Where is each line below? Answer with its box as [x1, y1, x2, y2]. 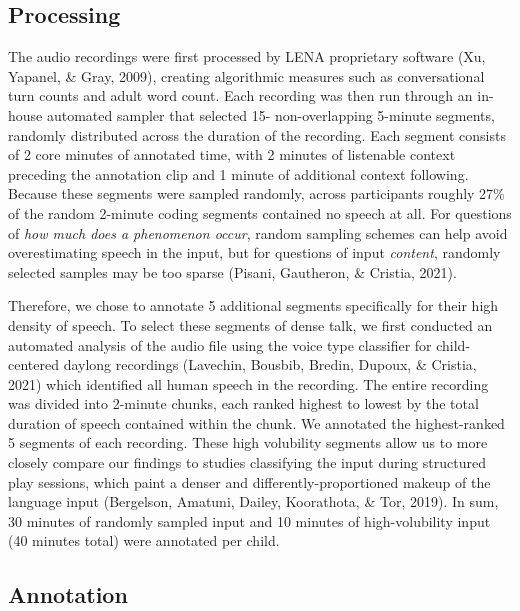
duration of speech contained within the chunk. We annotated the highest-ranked [8, 412, 505, 433]
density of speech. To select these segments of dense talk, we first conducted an [8, 314, 493, 335]
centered [8, 354, 59, 375]
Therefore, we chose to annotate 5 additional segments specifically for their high [8, 295, 499, 316]
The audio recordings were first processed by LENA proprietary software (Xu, [8, 46, 486, 67]
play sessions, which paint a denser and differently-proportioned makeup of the [8, 471, 491, 492]
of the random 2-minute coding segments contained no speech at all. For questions [8, 202, 512, 223]
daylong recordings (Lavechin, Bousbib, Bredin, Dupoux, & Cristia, [63, 354, 477, 375]
